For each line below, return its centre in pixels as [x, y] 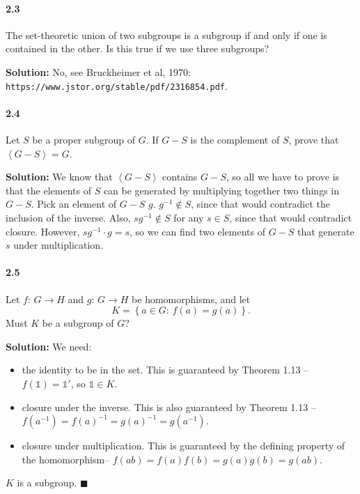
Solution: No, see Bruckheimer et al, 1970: [98, 71]
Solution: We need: [49, 346]
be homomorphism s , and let [191, 299]
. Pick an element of [74, 204]
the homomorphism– [66, 459]
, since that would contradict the [261, 204]
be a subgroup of [78, 323]
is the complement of [235, 140]
